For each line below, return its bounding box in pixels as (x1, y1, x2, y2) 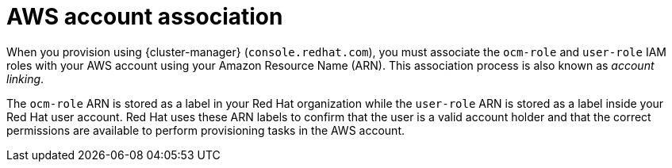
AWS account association (6, 3, 283, 30)
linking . (6, 71, 44, 86)
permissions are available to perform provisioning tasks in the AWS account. (6, 123, 405, 137)
